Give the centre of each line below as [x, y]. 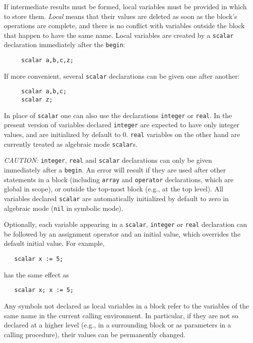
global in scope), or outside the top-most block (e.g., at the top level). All [114, 189]
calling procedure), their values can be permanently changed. [95, 334]
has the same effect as [36, 274]
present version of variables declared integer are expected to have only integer [122, 125]
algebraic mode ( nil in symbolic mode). [64, 208]
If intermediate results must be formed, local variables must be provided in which [125, 6]
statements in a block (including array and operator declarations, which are [119, 179]
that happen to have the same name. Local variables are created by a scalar [119, 35]
